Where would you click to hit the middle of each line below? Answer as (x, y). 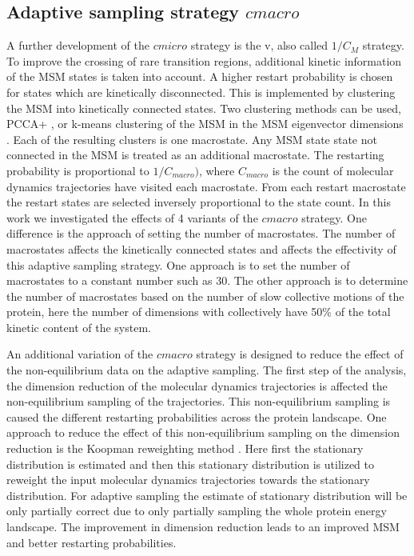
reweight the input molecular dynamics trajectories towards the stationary (188, 480)
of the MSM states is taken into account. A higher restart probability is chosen (200, 76)
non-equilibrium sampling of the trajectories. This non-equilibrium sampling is (199, 401)
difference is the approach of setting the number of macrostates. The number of (201, 233)
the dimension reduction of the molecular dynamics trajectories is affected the (197, 385)
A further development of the (78, 45)
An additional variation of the (80, 354)
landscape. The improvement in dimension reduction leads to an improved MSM (203, 527)
